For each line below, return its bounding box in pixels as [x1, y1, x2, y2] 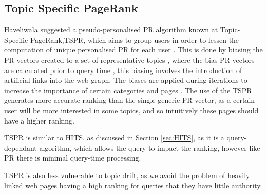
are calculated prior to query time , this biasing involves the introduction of [4, 64, 242, 75]
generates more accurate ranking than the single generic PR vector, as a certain [4, 95, 255, 105]
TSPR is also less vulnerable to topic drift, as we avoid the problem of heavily [4, 169, 250, 180]
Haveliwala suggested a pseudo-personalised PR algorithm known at [4, 24, 218, 35]
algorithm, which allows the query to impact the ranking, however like [39, 142, 260, 153]
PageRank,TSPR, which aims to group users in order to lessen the [30, 34, 239, 45]
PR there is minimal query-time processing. [4, 152, 141, 163]
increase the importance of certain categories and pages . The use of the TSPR [4, 84, 252, 95]
